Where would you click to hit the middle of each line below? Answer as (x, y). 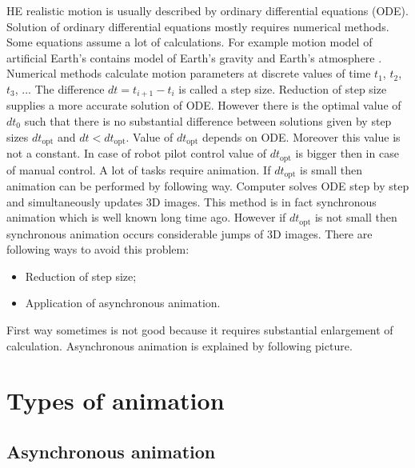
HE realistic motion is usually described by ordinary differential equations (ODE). (207, 10)
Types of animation (116, 400)
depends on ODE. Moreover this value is (301, 136)
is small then (331, 169)
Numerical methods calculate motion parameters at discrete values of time (189, 73)
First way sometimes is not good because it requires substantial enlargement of (200, 329)
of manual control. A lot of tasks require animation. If (139, 169)
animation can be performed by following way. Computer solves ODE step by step (208, 185)
